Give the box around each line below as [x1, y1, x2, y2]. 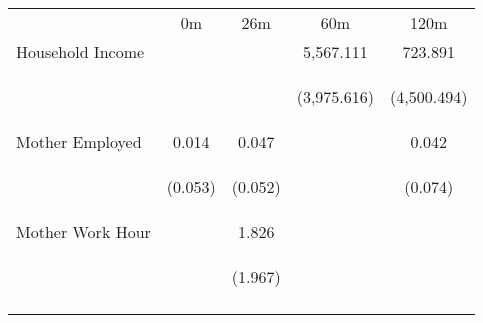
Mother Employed [16, 130, 142, 153]
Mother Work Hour [16, 220, 151, 243]
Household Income [16, 40, 145, 63]
